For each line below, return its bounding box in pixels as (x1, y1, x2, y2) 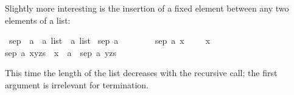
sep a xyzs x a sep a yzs (5, 46, 117, 58)
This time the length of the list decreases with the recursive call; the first (5, 66, 278, 79)
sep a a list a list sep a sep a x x (9, 34, 211, 47)
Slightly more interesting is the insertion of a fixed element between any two (5, 2, 289, 14)
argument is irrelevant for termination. (5, 78, 149, 91)
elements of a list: (5, 13, 71, 26)
